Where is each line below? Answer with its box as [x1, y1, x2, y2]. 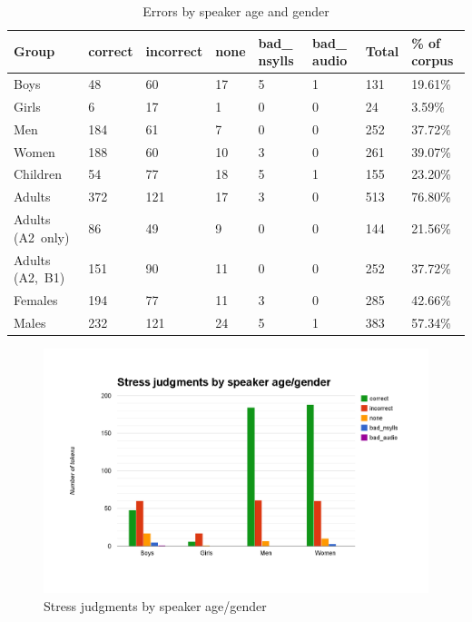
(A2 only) [14, 227, 70, 246]
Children [14, 164, 62, 183]
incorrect [145, 42, 203, 61]
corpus [411, 51, 454, 70]
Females [14, 290, 58, 309]
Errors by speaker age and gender [143, 2, 329, 20]
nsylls [258, 51, 294, 70]
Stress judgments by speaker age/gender [44, 596, 267, 615]
